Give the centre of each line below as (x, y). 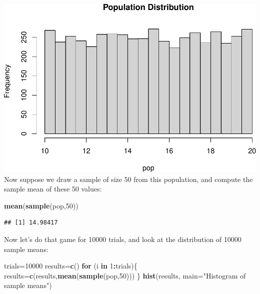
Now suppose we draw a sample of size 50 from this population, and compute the (128, 179)
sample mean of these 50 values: (53, 189)
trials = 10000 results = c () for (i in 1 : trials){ (71, 266)
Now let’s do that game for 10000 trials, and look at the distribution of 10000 (123, 239)
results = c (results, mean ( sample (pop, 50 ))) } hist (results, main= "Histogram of (125, 275)
